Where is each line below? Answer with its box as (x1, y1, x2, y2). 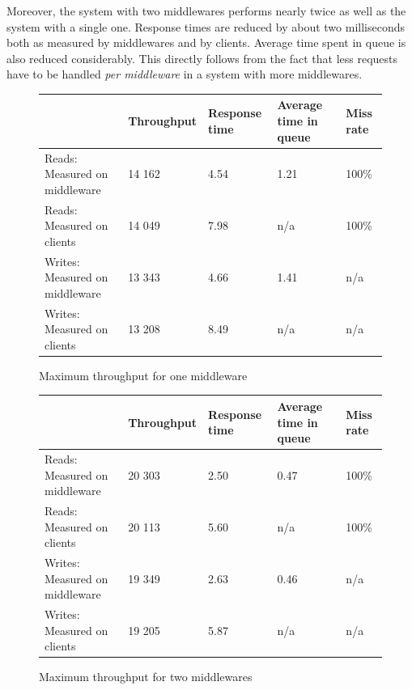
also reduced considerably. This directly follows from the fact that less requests (6, 49, 398, 66)
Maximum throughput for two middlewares (39, 668, 253, 685)
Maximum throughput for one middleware (39, 366, 248, 383)
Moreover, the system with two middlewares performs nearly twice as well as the (6, 2, 406, 19)
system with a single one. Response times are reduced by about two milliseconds (6, 18, 405, 35)
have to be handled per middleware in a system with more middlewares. (6, 66, 363, 83)
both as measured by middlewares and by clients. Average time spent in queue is (6, 34, 406, 51)
